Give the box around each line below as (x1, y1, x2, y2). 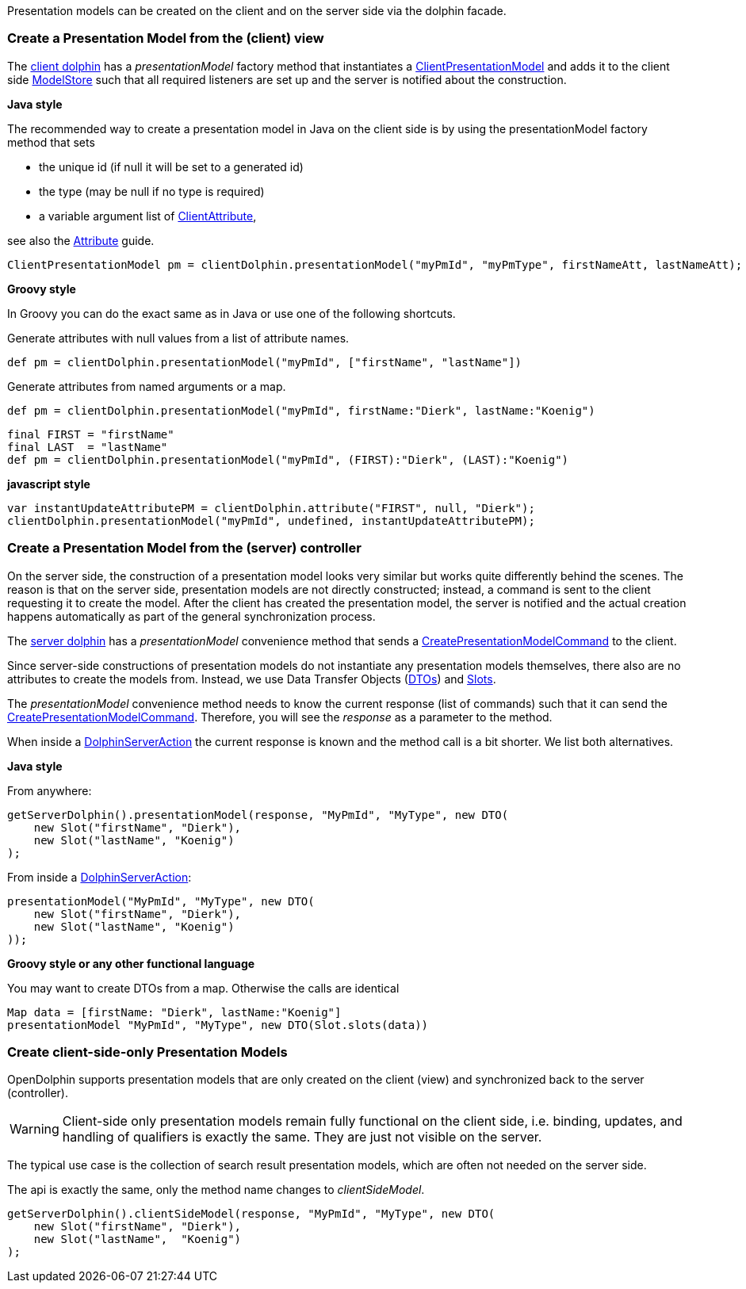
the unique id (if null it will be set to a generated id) (39, 159, 304, 174)
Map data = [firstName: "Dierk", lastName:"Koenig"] (7, 1005, 342, 1019)
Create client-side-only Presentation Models (7, 1043, 288, 1060)
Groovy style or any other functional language (7, 956, 255, 970)
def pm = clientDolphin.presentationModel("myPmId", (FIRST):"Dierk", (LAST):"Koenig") (7, 453, 569, 466)
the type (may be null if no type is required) (39, 184, 265, 198)
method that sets (7, 135, 95, 149)
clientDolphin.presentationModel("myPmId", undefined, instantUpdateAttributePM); (7, 514, 535, 527)
